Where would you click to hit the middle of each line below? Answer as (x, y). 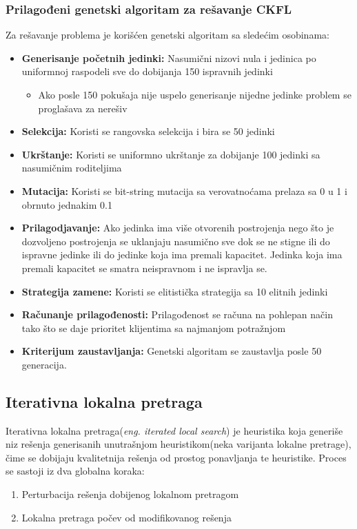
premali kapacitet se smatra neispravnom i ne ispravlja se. (144, 268)
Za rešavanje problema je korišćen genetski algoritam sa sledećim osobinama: (167, 35)
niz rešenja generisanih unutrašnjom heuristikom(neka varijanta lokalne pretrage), (178, 444)
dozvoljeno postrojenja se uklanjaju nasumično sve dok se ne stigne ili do (176, 241)
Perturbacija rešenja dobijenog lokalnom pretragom (130, 494)
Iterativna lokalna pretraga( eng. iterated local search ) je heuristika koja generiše (174, 430)
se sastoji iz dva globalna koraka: (75, 471)
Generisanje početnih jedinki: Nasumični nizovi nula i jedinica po (169, 58)
